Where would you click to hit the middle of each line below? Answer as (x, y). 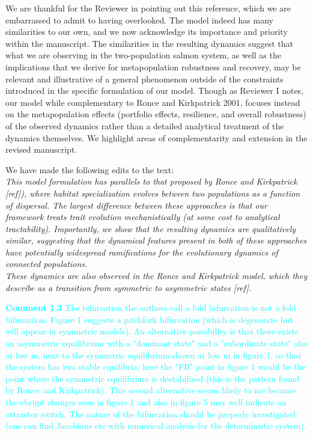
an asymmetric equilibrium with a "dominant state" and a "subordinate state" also (157, 343)
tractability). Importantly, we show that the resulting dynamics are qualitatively (151, 228)
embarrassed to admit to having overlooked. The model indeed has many (139, 20)
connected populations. (47, 264)
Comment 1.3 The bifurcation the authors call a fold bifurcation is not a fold (151, 308)
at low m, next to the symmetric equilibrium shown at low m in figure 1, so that (153, 355)
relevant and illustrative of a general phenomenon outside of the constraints (144, 78)
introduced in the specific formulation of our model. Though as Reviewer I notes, (155, 91)
